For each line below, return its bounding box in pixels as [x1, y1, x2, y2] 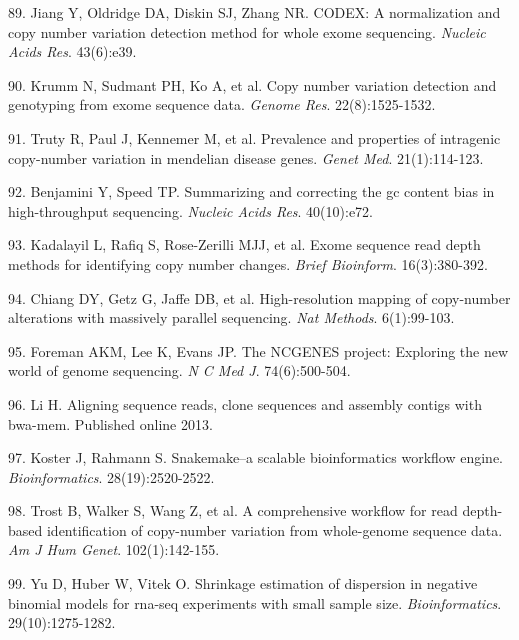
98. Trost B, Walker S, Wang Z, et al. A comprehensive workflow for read [8, 500, 458, 521]
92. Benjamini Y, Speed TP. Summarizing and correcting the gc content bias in [8, 181, 495, 202]
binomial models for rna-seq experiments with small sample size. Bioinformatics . [8, 592, 502, 613]
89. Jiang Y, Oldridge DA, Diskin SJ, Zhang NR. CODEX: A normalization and [8, 2, 501, 22]
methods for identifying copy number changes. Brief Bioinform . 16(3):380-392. [8, 253, 488, 274]
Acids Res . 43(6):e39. [8, 41, 137, 62]
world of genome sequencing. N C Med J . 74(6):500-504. [8, 360, 351, 381]
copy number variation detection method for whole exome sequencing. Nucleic [8, 21, 486, 42]
